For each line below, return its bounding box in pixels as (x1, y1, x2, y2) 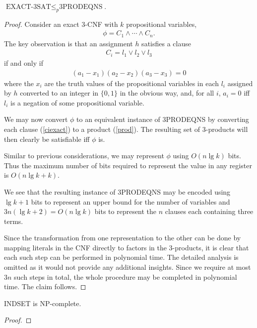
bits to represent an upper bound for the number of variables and (31, 196, 230, 207)
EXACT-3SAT (5, 3, 51, 10)
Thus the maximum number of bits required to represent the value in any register (4, 160, 252, 170)
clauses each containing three (165, 206, 254, 217)
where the (4, 78, 34, 88)
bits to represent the (94, 206, 157, 217)
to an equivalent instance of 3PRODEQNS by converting (76, 114, 249, 124)
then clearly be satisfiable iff (4, 133, 90, 144)
